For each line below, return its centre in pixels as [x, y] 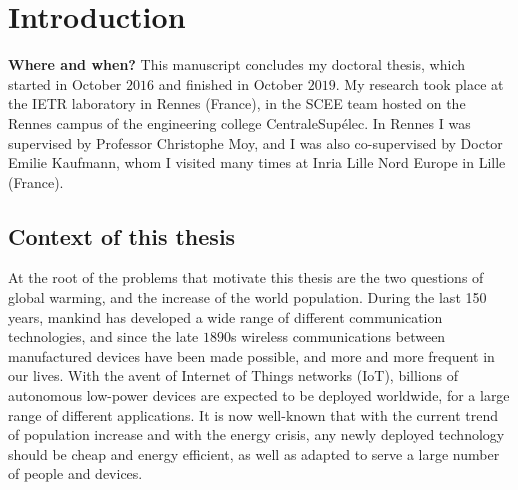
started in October [65, 83]
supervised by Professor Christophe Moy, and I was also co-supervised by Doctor [255, 142]
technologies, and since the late [103, 336]
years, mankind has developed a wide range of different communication [225, 316]
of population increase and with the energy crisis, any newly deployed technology [256, 434]
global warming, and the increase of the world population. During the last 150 [247, 297]
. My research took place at [419, 83]
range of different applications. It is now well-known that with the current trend [253, 414]
